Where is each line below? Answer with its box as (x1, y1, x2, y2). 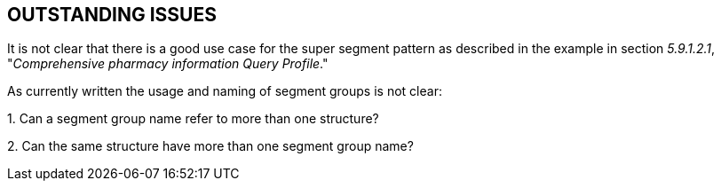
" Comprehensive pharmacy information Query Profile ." (7, 56, 329, 72)
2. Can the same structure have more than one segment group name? (7, 138, 414, 154)
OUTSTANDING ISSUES (7, 4, 217, 26)
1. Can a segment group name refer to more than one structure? (7, 111, 379, 127)
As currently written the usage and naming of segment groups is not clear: (7, 83, 442, 99)
